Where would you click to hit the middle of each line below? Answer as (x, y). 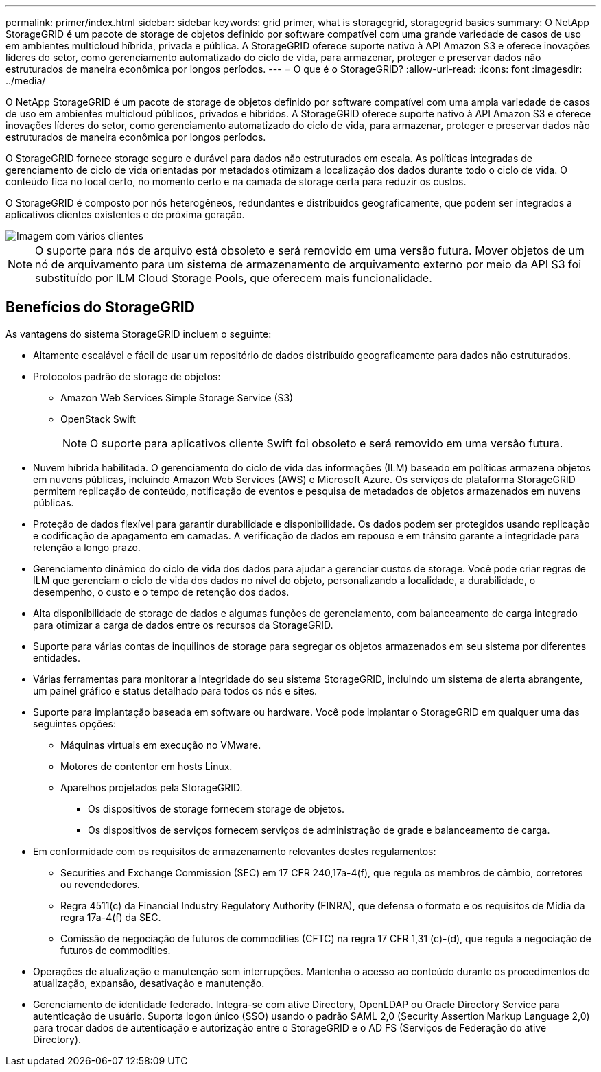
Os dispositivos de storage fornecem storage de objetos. (216, 808)
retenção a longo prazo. (87, 547)
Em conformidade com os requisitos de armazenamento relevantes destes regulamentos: (235, 851)
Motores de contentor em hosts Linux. (146, 766)
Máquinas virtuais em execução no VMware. (161, 745)
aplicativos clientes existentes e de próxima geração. (125, 214)
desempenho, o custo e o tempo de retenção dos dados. (161, 592)
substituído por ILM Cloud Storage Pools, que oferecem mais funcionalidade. (234, 278)
